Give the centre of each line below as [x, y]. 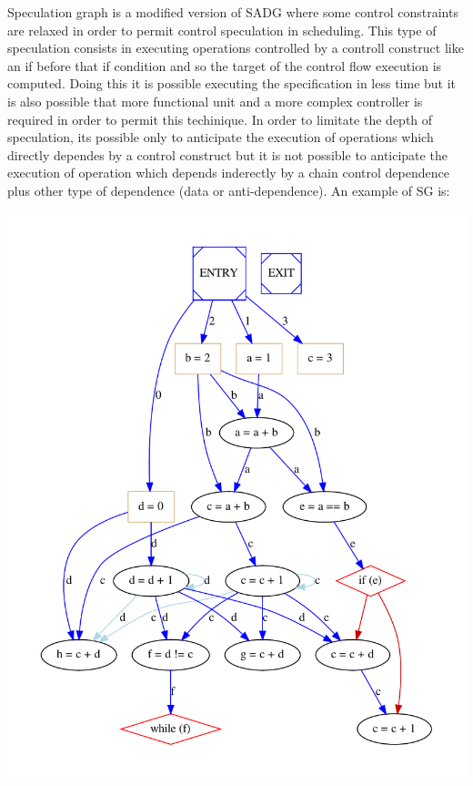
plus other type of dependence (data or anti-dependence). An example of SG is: [229, 190]
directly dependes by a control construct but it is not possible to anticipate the [227, 154]
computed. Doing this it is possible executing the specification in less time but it [232, 83]
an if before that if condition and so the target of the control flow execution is [225, 65]
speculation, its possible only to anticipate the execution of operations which [221, 137]
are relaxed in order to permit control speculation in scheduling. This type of [222, 30]
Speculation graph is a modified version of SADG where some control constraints [233, 12]
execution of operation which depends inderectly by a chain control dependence [228, 173]
